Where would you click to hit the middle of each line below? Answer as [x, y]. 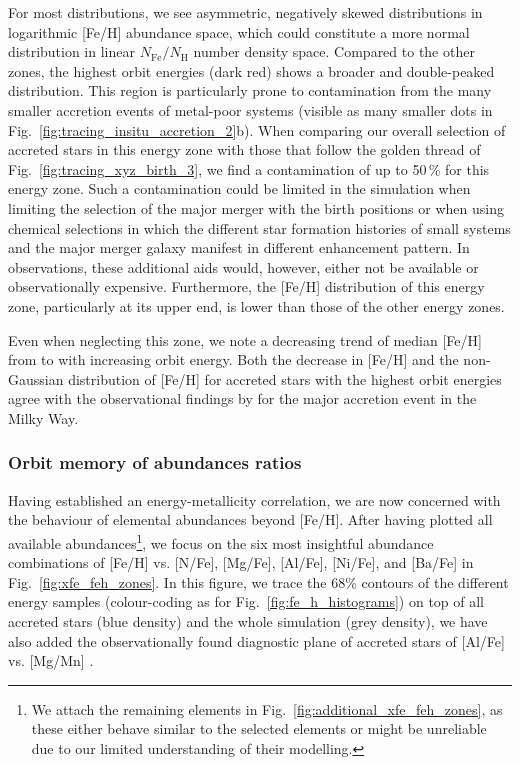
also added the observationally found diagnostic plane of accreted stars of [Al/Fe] [256, 640]
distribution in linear [71, 51]
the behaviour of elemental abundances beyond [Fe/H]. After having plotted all [250, 519]
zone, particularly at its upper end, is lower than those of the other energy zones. [256, 305]
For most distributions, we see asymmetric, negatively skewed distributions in [245, 12]
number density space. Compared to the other [334, 51]
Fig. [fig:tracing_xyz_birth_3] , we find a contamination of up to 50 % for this [249, 168]
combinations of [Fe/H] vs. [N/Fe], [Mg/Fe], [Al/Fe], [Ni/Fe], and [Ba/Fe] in [241, 562]
